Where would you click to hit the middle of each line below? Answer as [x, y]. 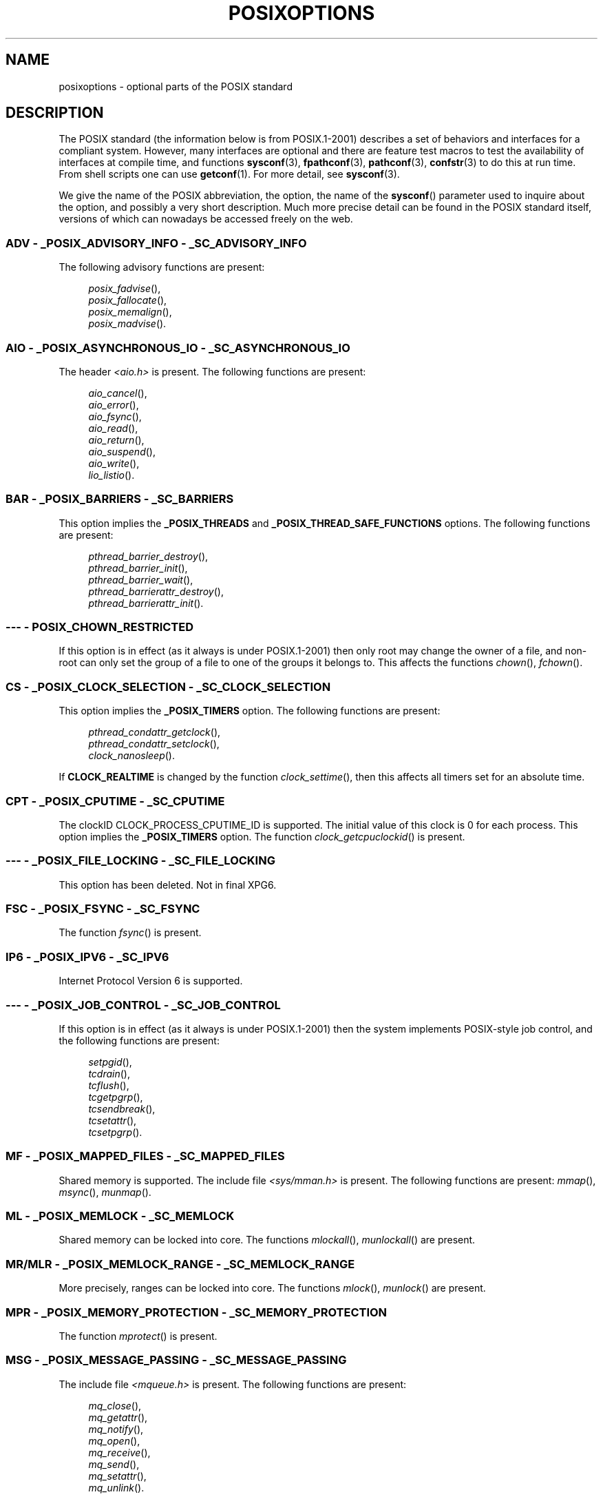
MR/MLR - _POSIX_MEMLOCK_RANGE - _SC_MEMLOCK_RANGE [180, 1264]
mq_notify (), [116, 1429]
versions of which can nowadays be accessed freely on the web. [206, 219]
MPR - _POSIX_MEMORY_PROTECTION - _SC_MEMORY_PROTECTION [197, 1312]
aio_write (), [114, 463]
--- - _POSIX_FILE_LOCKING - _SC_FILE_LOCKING [140, 861]
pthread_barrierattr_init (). [146, 603]
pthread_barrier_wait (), [141, 579]
